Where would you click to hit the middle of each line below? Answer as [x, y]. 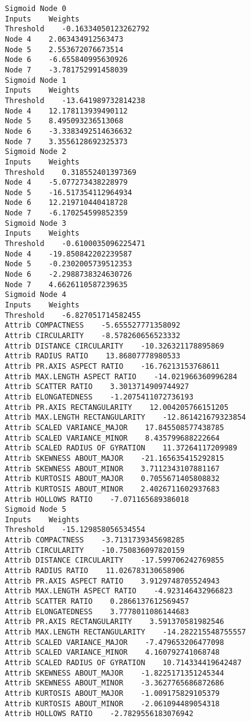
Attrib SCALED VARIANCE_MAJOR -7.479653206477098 [114, 642]
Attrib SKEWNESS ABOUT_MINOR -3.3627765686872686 [114, 683]
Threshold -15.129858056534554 [75, 530]
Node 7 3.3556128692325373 [66, 141]
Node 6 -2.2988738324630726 [69, 275]
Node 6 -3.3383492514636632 [69, 131]
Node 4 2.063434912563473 [64, 39]
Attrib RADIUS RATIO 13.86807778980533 [93, 356]
